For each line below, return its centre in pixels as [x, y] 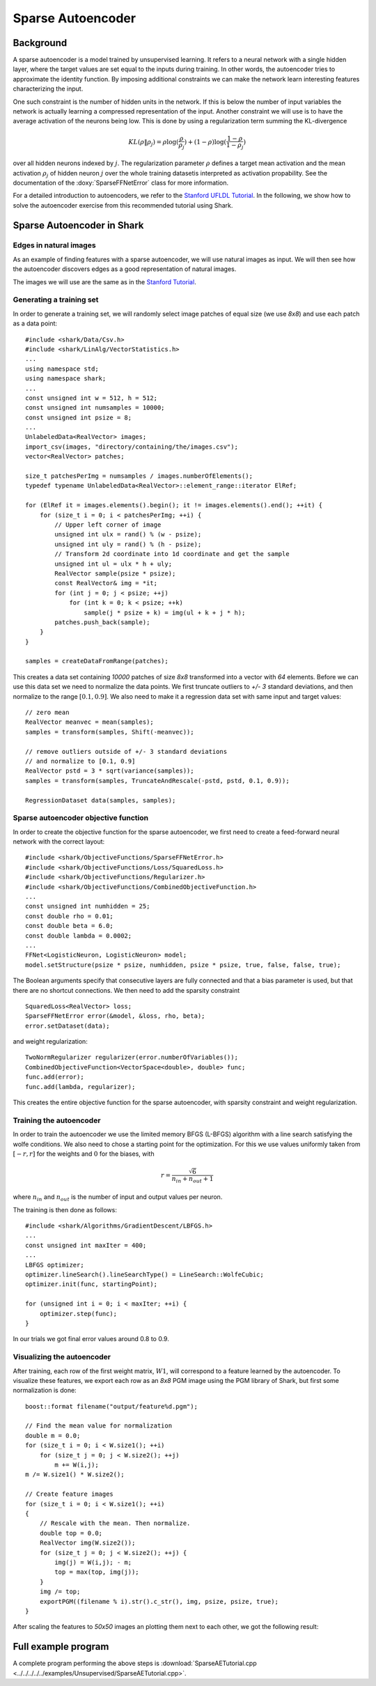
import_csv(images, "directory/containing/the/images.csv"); [132, 447]
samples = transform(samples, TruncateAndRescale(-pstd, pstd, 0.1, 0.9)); [157, 781]
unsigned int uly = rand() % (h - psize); [128, 544]
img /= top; [60, 1592]
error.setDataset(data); [68, 1026]
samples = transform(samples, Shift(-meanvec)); [110, 732]
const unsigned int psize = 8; [79, 417]
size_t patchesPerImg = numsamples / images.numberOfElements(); [139, 476]
